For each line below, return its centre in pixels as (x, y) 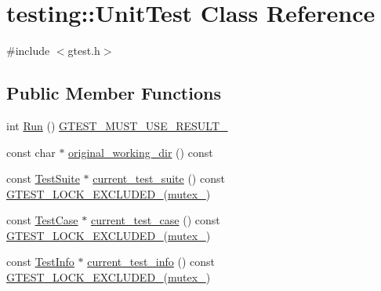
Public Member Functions (114, 93)
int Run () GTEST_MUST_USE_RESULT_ (117, 125)
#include (28, 51)
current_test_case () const (155, 220)
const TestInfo (40, 262)
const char (31, 152)
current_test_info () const (151, 262)
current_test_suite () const (159, 178)
